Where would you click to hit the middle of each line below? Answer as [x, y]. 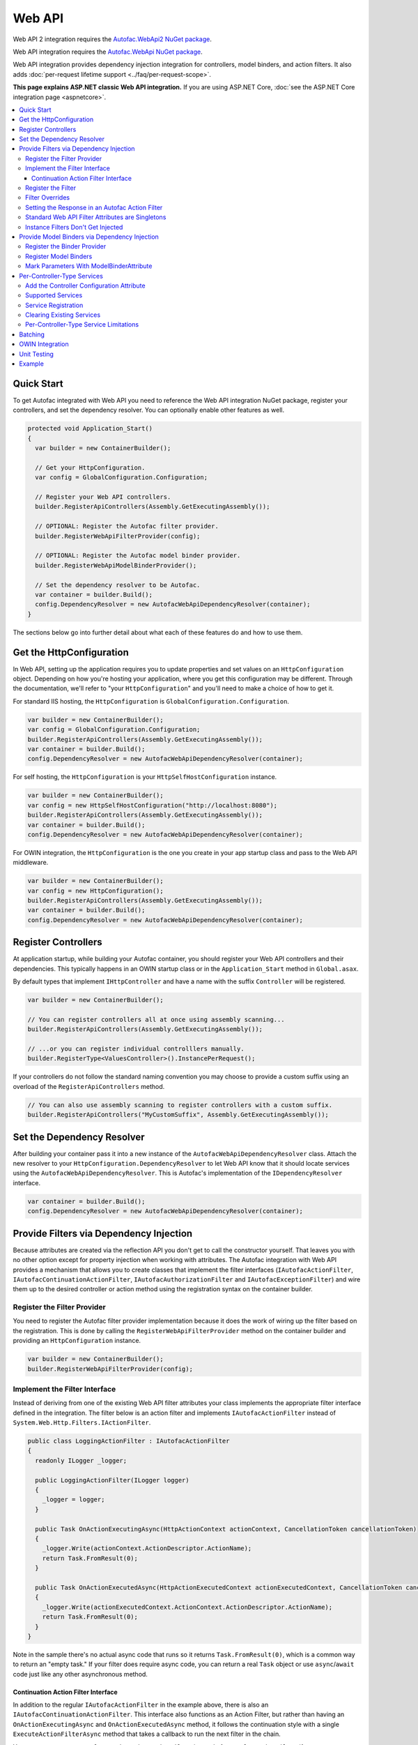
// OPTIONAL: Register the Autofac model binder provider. [138, 556]
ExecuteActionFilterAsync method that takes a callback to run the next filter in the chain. [147, 1734]
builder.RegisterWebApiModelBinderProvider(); [116, 565]
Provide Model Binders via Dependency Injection [89, 237]
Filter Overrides [47, 198]
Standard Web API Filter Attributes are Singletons [96, 217]
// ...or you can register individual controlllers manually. [136, 1049]
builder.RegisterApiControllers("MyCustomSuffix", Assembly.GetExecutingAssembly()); [178, 1115]
